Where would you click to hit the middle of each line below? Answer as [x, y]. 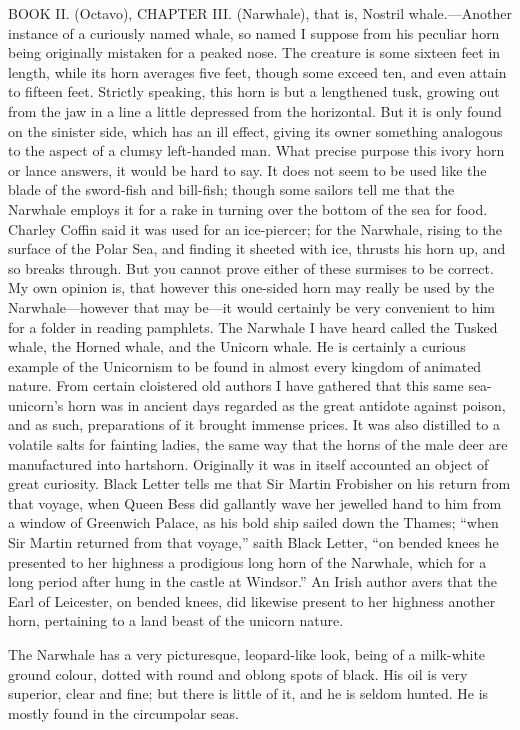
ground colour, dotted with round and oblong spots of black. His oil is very [238, 673]
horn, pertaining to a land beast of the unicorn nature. [176, 620]
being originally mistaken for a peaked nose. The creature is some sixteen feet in [254, 52]
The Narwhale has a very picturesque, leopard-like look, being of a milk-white [247, 654]
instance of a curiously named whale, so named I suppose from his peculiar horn [254, 32]
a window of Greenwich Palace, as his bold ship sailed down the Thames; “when [253, 522]
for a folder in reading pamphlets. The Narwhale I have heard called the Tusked [253, 326]
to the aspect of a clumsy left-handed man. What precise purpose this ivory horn [256, 150]
